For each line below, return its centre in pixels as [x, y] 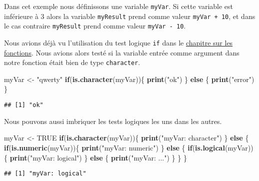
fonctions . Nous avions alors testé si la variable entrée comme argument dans [122, 52]
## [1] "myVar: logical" [45, 174]
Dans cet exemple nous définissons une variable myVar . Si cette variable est [119, 6]
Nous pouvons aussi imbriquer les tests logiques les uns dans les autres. [113, 121]
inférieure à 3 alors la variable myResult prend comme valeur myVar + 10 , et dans [130, 16]
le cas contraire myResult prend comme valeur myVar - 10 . [95, 26]
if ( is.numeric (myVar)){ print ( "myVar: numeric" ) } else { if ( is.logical [114, 147]
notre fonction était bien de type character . [72, 62]
